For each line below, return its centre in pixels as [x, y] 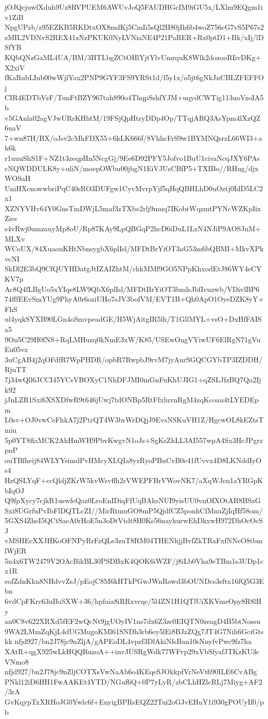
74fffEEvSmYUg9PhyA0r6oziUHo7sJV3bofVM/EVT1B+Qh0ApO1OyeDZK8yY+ [134, 299]
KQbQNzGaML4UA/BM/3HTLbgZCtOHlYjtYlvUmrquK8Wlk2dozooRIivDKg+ [133, 57]
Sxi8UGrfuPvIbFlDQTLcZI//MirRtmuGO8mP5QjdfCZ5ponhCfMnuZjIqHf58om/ [134, 510]
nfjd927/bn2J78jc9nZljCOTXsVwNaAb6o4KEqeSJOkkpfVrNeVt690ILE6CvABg [131, 671]
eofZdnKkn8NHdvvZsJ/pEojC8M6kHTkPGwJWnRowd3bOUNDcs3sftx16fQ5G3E [134, 580]
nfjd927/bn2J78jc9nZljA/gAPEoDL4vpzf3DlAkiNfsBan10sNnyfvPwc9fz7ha [133, 641]
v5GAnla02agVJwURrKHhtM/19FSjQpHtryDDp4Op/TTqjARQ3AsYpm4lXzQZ [133, 117]
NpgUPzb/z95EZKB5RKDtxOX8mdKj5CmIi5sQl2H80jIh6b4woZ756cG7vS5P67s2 [134, 27]
